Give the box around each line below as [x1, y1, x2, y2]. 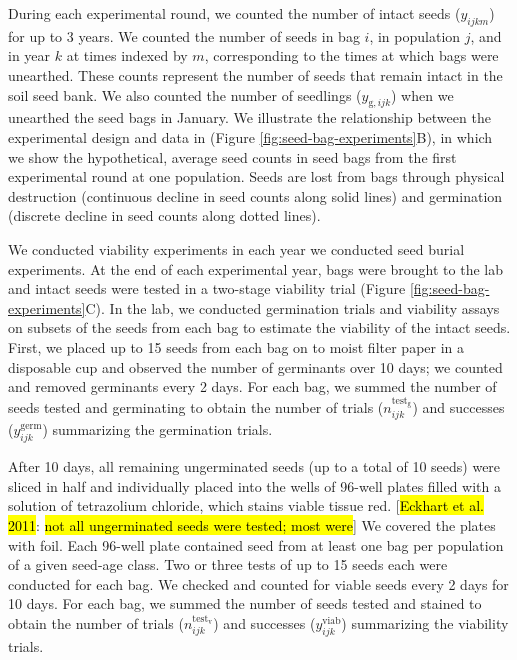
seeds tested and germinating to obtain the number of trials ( [8, 396, 384, 417]
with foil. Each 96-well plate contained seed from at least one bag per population [8, 534, 504, 555]
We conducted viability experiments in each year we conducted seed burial [8, 238, 465, 259]
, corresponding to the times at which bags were [204, 45, 499, 66]
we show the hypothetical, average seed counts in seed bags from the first [8, 146, 457, 167]
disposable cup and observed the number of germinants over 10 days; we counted [8, 356, 503, 377]
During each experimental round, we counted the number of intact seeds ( [8, 3, 461, 23]
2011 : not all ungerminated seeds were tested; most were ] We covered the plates [8, 514, 496, 535]
